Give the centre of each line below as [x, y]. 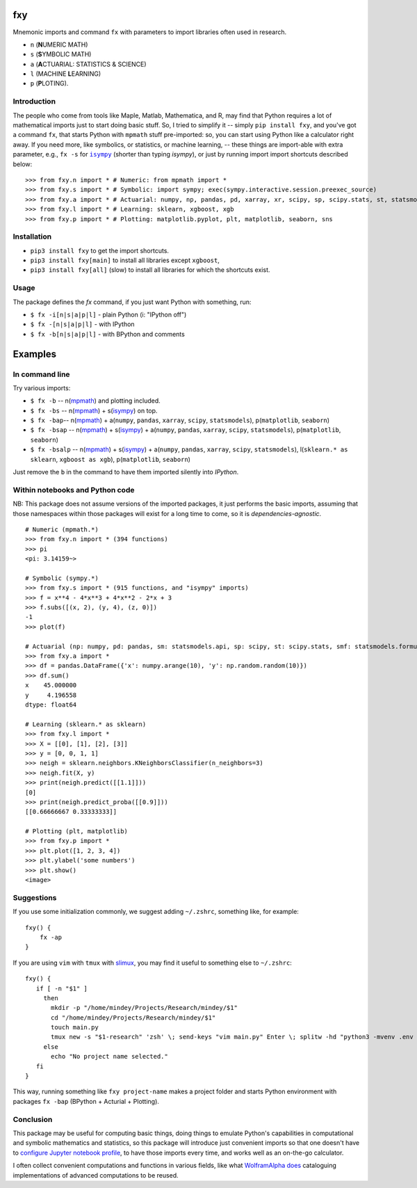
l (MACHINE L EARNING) [66, 74]
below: [23, 164]
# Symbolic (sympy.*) [62, 578]
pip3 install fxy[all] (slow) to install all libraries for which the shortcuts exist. [150, 270]
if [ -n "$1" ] [62, 988]
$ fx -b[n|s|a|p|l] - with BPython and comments [108, 334]
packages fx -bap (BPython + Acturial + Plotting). [86, 1101]
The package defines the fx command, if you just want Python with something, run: [132, 302]
